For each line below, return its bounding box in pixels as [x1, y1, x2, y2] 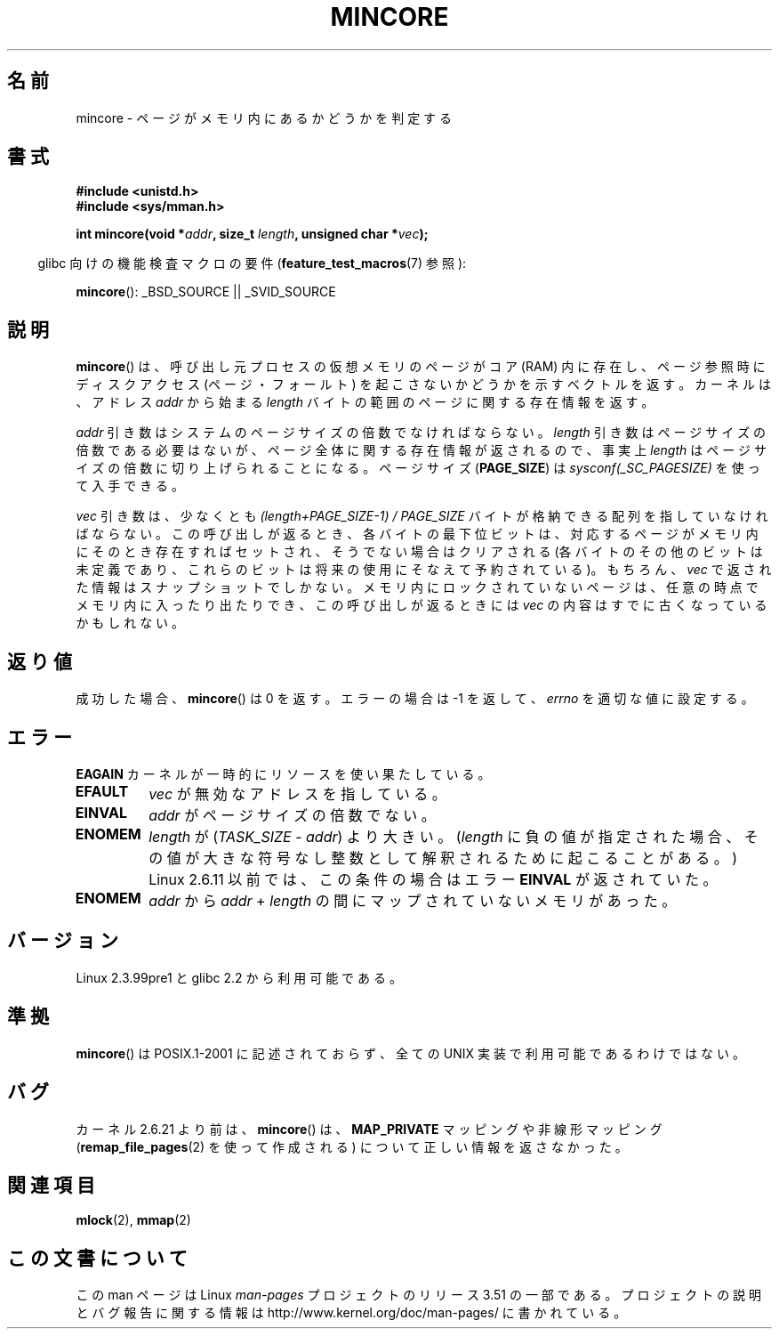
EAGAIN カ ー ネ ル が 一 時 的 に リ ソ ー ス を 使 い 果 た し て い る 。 [76, 765, 491, 781]
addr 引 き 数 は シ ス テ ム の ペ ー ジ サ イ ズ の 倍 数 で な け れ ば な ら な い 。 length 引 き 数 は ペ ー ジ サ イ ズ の [76, 425, 767, 441]
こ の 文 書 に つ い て [7, 1246, 188, 1269]
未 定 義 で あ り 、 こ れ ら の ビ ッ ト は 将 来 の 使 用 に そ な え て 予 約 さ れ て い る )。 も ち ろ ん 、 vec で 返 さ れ [76, 562, 772, 578]
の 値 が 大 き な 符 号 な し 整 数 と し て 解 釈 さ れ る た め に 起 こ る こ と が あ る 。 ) [149, 848, 737, 867]
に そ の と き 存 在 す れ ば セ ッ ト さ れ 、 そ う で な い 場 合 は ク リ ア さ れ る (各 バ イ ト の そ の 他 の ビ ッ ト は [76, 544, 763, 560]
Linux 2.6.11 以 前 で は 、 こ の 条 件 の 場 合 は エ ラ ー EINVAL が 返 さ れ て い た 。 [149, 870, 718, 888]
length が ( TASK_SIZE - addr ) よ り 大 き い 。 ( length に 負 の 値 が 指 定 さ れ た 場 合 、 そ [149, 827, 759, 846]
